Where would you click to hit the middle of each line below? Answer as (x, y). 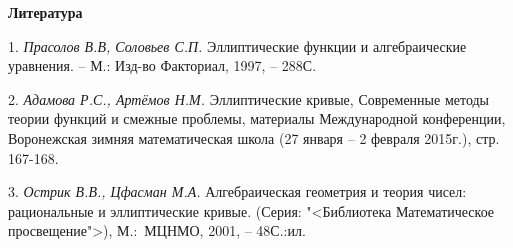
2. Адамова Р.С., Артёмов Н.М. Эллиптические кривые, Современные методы (249, 98)
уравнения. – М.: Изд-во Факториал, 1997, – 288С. (162, 65)
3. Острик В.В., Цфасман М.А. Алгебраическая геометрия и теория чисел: (237, 191)
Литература (45, 12)
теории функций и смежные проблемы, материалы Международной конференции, (257, 118)
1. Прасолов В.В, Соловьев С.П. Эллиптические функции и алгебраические (237, 45)
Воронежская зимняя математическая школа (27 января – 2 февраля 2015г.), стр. (254, 137)
